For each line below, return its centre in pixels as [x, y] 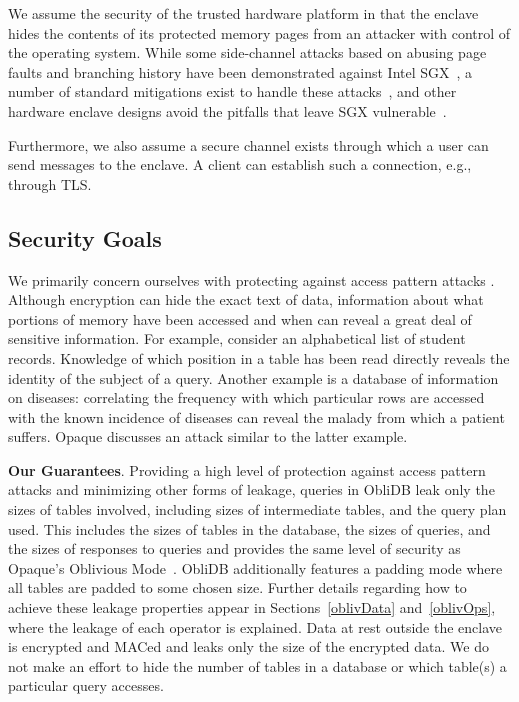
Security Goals [85, 237]
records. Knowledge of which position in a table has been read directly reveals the [259, 357]
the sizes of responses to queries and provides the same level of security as [234, 548]
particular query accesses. [86, 685]
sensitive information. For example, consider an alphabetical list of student [237, 338]
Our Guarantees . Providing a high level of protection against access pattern [247, 469]
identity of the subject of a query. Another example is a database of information [253, 377]
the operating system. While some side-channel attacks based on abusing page [247, 52]
